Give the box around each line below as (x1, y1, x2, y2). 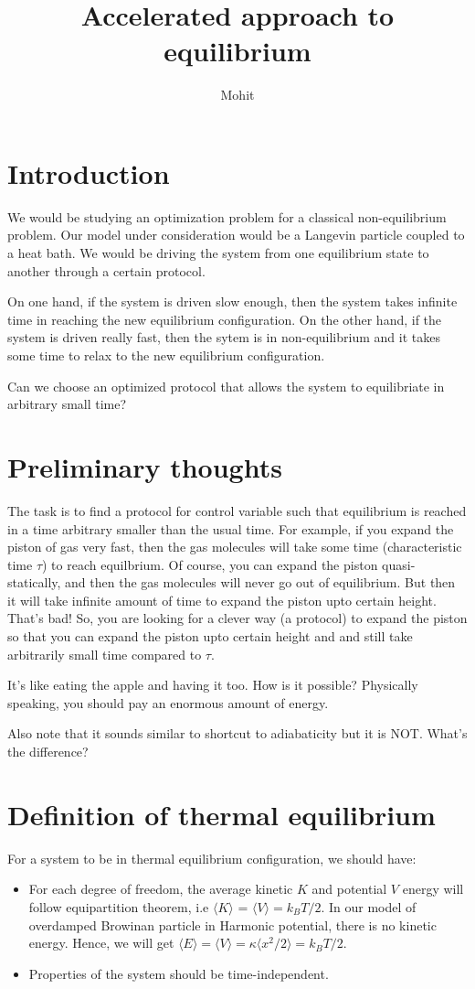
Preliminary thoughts (7, 447, 282, 485)
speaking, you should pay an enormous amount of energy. (7, 693, 329, 712)
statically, (7, 573, 61, 592)
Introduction (7, 154, 170, 191)
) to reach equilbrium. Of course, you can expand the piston (42, 554, 378, 574)
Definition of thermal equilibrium (7, 795, 436, 833)
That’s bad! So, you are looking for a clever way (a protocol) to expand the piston (7, 608, 468, 628)
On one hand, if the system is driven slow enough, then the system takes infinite (7, 292, 458, 311)
